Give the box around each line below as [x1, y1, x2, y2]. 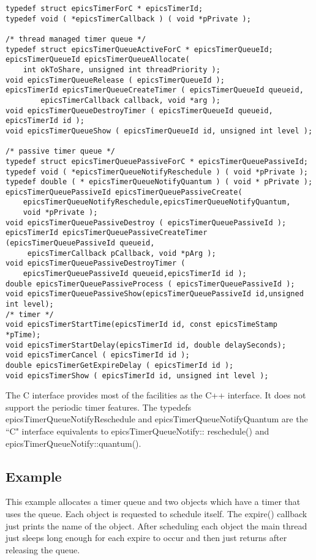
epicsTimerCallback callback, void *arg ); [40, 95, 220, 105]
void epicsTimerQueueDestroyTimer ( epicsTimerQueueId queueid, [6, 106, 273, 115]
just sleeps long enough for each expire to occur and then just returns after [6, 531, 287, 544]
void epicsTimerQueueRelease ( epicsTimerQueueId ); [6, 75, 225, 84]
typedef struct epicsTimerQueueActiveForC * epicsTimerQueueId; [6, 45, 273, 54]
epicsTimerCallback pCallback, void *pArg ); [27, 248, 216, 258]
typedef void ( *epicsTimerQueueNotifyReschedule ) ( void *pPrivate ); [6, 167, 308, 176]
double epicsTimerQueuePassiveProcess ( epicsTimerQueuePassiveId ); [6, 279, 295, 288]
